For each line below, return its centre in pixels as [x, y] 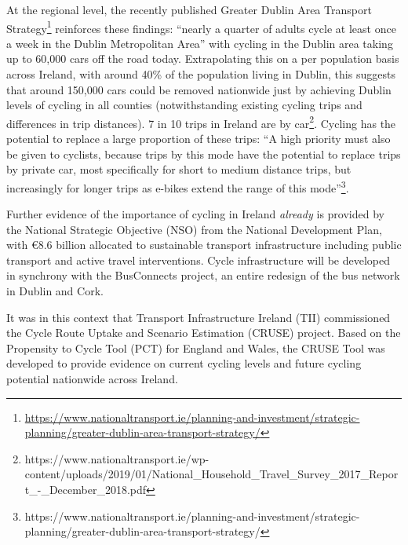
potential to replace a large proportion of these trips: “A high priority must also [199, 139]
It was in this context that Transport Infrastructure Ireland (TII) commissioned [199, 317]
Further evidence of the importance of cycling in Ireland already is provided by [195, 214]
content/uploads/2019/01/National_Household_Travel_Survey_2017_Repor [211, 474]
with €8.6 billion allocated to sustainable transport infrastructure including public [204, 245]
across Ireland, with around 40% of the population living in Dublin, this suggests [201, 74]
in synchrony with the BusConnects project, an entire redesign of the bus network [203, 275]
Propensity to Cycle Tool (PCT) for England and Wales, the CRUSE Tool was [196, 347]
